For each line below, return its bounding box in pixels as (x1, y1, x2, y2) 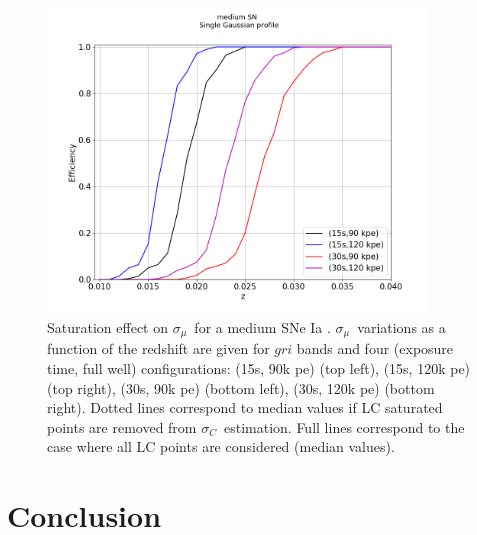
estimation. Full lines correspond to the (223, 416, 465, 437)
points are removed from (47, 416, 197, 437)
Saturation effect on (47, 316, 168, 337)
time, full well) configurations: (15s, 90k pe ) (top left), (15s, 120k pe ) (47, 357, 471, 378)
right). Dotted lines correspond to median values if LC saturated (47, 397, 443, 418)
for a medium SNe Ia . (194, 316, 331, 337)
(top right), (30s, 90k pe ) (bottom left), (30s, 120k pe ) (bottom (47, 377, 435, 398)
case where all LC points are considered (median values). (47, 436, 395, 457)
